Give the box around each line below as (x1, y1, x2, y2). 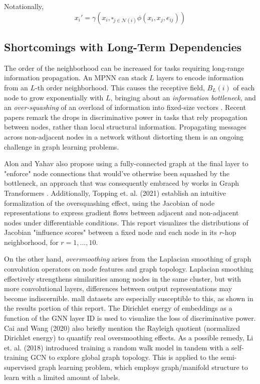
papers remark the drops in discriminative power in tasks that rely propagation (4, 111, 247, 122)
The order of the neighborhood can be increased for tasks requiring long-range (4, 62, 244, 73)
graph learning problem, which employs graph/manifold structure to (38, 362, 248, 372)
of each (233, 82, 255, 92)
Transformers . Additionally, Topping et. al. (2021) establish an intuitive (4, 187, 226, 198)
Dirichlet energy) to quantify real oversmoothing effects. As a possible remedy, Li (4, 332, 253, 343)
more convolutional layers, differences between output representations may (4, 283, 232, 294)
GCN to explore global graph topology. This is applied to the (30, 352, 218, 362)
